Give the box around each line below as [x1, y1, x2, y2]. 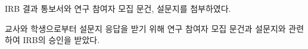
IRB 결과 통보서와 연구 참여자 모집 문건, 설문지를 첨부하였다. [5, 2, 231, 14]
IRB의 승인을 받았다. [23, 34, 100, 46]
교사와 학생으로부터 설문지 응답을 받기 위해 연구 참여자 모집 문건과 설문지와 [5, 22, 286, 34]
